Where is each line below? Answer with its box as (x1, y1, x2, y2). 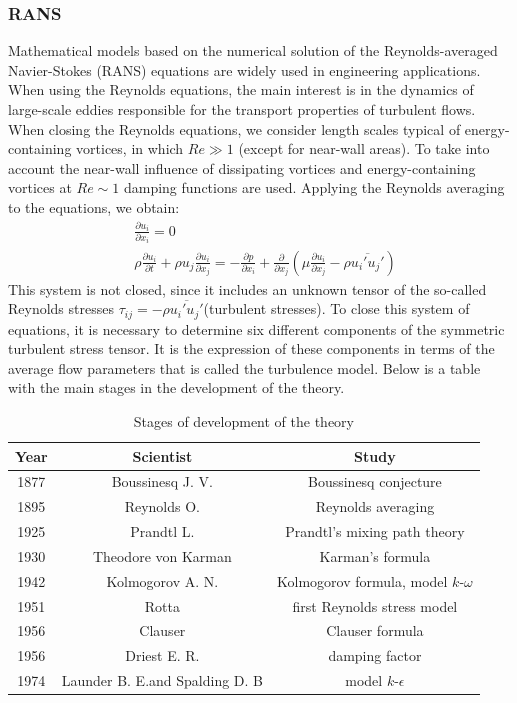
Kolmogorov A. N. (106, 570, 219, 591)
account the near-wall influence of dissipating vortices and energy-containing (8, 157, 476, 178)
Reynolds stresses (8, 298, 114, 319)
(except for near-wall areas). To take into (238, 138, 490, 159)
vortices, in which (76, 138, 184, 159)
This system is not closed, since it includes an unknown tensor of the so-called (8, 278, 487, 299)
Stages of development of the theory (133, 410, 355, 431)
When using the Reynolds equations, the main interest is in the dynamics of (8, 79, 474, 100)
